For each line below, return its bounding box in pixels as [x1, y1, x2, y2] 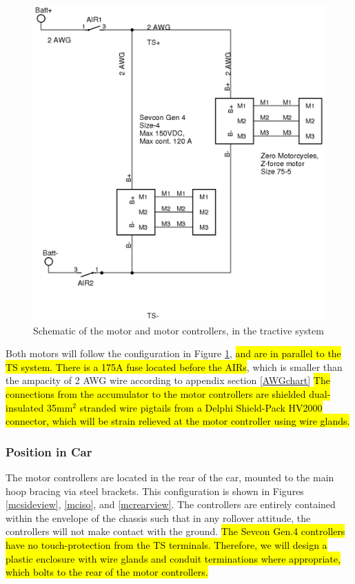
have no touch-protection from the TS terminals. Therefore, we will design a [6, 537, 327, 552]
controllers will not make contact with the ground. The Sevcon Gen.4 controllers [6, 524, 345, 538]
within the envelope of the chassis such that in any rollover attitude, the [6, 510, 311, 525]
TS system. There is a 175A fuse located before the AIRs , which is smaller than [6, 359, 343, 374]
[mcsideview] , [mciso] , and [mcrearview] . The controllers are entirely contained [6, 497, 336, 512]
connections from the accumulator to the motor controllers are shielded [6, 386, 306, 401]
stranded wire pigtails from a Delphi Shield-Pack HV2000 [79, 400, 323, 414]
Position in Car [6, 443, 92, 460]
